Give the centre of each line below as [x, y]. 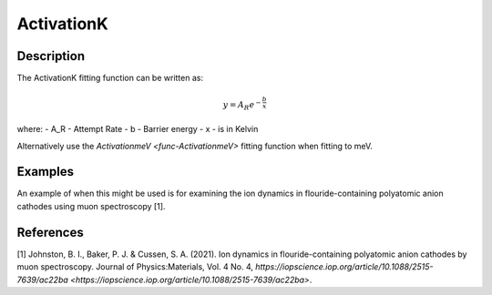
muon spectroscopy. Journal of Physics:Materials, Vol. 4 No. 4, [135, 267]
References [50, 232]
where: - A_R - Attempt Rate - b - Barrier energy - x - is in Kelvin [138, 129]
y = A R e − [242, 106]
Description [51, 56]
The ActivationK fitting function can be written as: [110, 78]
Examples [46, 172]
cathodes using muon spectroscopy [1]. [91, 206]
